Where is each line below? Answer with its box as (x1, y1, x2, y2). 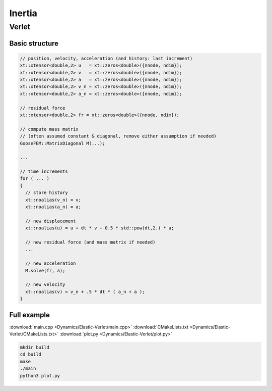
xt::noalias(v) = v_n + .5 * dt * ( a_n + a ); (25, 288, 145, 295)
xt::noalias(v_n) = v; (25, 197, 82, 203)
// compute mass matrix (20, 126, 79, 132)
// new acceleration (25, 261, 76, 266)
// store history (25, 190, 68, 196)
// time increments (20, 169, 68, 174)
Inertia (9, 8, 38, 19)
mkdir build (20, 344, 50, 350)
